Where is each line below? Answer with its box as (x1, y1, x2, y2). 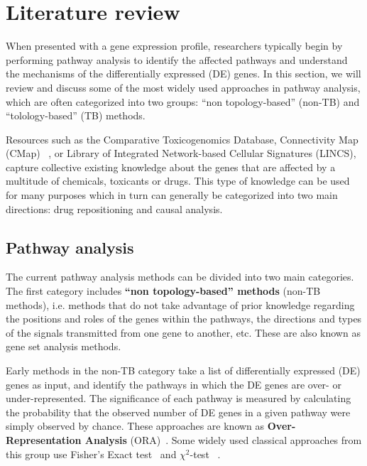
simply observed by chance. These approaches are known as (6, 418, 265, 433)
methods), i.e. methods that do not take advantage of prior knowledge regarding (6, 297, 355, 312)
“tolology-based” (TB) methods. (6, 108, 146, 123)
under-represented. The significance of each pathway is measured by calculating (6, 391, 351, 406)
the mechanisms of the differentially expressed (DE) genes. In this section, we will (6, 66, 361, 81)
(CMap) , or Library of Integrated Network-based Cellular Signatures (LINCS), (6, 146, 356, 161)
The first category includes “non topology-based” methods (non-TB (6, 283, 321, 298)
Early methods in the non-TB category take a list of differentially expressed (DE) (6, 363, 361, 378)
